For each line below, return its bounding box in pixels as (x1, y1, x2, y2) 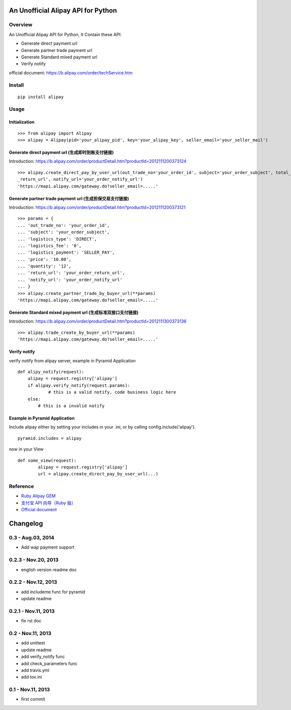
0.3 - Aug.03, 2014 (9, 535, 54, 541)
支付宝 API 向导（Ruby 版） (21, 500, 76, 505)
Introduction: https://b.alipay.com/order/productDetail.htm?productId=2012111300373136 (9, 318, 187, 324)
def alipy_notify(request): (17, 369, 84, 374)
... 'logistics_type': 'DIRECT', (17, 236, 97, 242)
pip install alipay (17, 94, 64, 100)
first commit (21, 696, 46, 702)
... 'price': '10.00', (17, 257, 72, 262)
